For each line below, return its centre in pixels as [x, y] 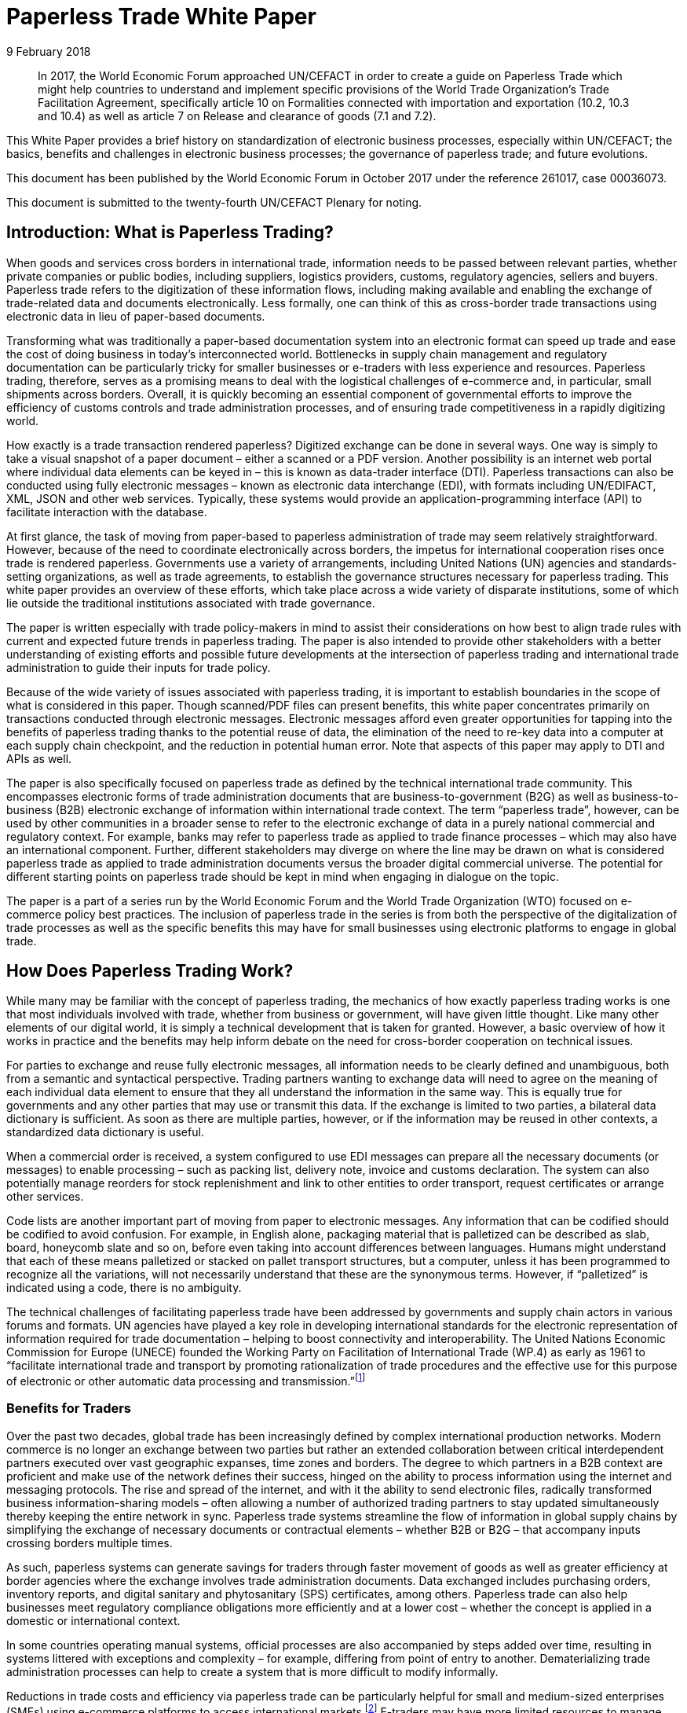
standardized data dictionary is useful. [105, 1132]
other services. [45, 1197]
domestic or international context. [93, 1620]
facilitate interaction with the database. [107, 512]
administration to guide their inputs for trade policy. [139, 667]
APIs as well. [39, 758]
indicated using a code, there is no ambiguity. [124, 1288]
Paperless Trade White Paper [161, 17]
